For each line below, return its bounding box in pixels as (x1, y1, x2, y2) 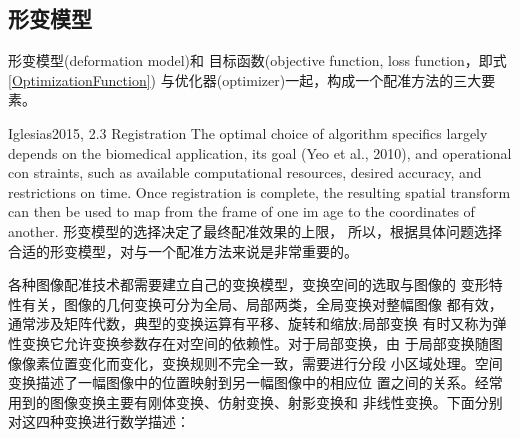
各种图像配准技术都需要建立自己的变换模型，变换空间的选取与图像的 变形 (8, 274, 489, 295)
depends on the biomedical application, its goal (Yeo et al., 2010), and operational (8, 142, 512, 163)
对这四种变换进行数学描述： (8, 411, 190, 432)
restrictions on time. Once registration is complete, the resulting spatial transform (8, 181, 511, 202)
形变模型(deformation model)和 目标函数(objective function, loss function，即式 (8, 50, 507, 71)
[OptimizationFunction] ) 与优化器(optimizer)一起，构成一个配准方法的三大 (8, 69, 482, 90)
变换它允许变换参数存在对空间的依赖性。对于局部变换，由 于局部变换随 (21, 332, 489, 353)
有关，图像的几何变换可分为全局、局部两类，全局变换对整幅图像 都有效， (21, 293, 503, 314)
